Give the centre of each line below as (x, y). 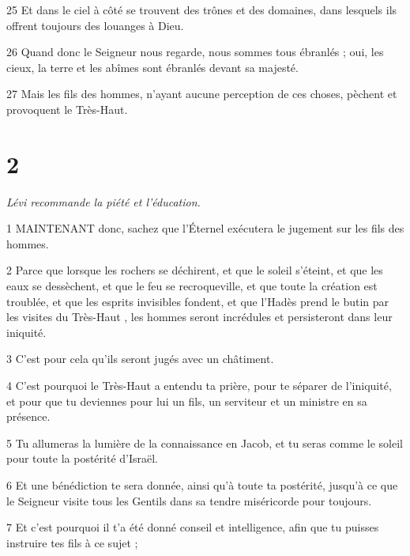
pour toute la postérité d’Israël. (83, 458)
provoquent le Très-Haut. (67, 109)
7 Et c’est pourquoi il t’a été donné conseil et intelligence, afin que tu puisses (193, 527)
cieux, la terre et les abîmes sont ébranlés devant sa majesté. (152, 67)
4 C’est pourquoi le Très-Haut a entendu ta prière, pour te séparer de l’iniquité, (199, 386)
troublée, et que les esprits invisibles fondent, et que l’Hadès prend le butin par (198, 301)
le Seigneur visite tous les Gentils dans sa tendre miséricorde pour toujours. (189, 500)
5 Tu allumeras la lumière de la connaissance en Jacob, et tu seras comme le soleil (205, 443)
